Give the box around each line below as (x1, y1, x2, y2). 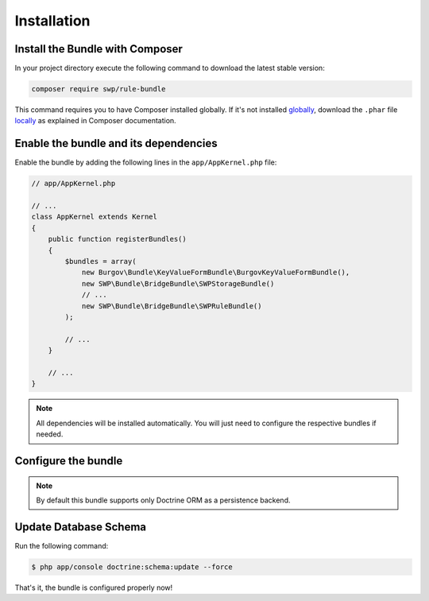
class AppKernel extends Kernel (31, 212, 158, 222)
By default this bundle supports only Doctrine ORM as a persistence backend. (36, 495, 291, 505)
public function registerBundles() (48, 235, 187, 244)
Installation (14, 12, 91, 29)
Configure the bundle (14, 454, 123, 467)
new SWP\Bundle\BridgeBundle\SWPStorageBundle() (81, 279, 275, 288)
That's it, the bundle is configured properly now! (14, 583, 173, 592)
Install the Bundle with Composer (14, 42, 183, 56)
